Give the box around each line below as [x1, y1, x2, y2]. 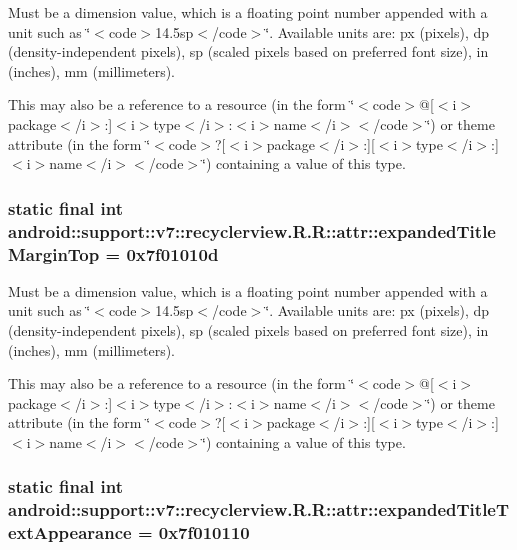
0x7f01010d [126, 241, 219, 266]
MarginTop [8, 241, 100, 266]
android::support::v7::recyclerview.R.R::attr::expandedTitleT [8, 497, 510, 522]
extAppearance [8, 520, 132, 545]
